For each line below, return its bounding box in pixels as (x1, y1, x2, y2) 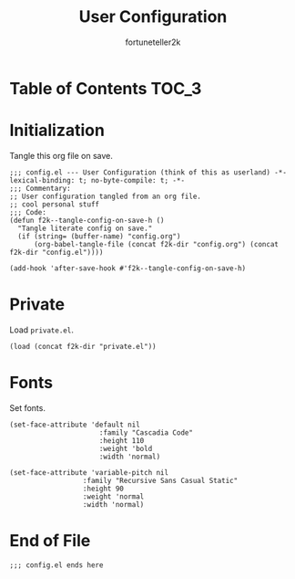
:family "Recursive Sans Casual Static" (82, 476, 239, 485)
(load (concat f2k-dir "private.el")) (9, 342, 157, 351)
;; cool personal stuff (9, 199, 100, 209)
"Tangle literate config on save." (17, 224, 153, 233)
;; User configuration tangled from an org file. (9, 192, 202, 201)
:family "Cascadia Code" (98, 427, 194, 437)
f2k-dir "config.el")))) (9, 247, 104, 257)
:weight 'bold (98, 444, 153, 453)
